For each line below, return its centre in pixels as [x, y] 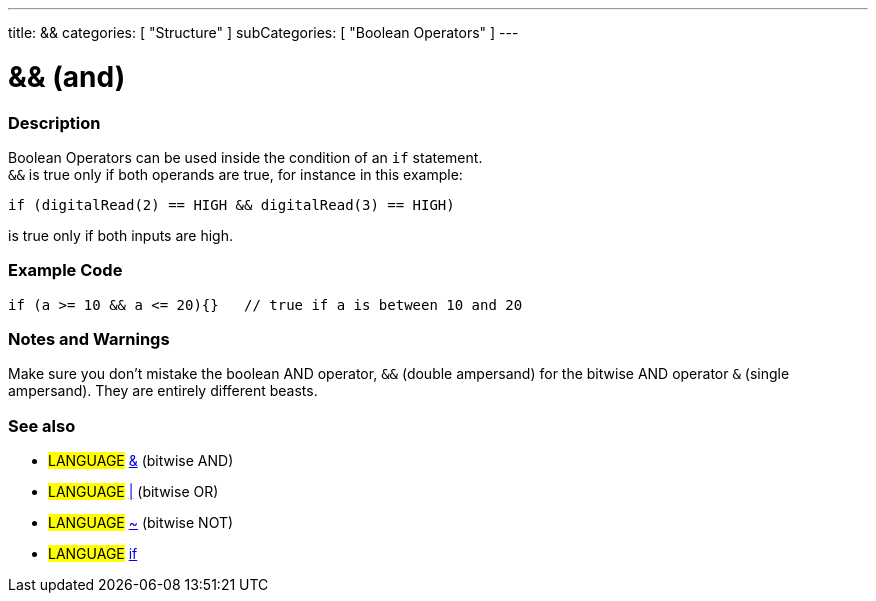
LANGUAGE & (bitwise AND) [141, 461]
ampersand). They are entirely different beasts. [163, 391]
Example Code [65, 270]
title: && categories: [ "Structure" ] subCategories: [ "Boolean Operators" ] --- [263, 32]
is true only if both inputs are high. [120, 235]
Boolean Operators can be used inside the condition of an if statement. [245, 157]
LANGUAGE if [93, 554]
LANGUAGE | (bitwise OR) [133, 492]
